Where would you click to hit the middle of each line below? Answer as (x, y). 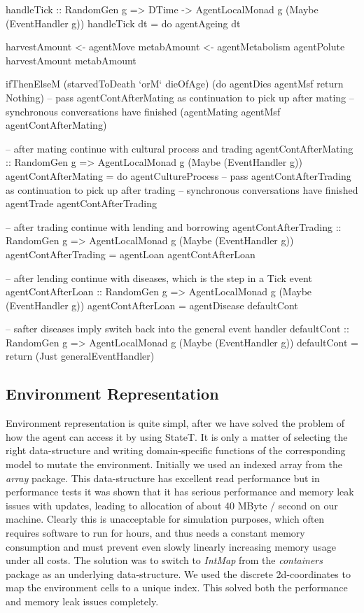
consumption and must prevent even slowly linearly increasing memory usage (171, 546)
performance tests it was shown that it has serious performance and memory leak (180, 492)
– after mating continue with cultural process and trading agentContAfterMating (180, 148)
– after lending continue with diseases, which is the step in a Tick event (159, 277)
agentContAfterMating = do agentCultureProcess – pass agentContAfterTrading (178, 175)
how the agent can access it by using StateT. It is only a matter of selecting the (177, 436)
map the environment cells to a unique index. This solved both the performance (177, 587)
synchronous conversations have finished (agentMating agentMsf (143, 111)
